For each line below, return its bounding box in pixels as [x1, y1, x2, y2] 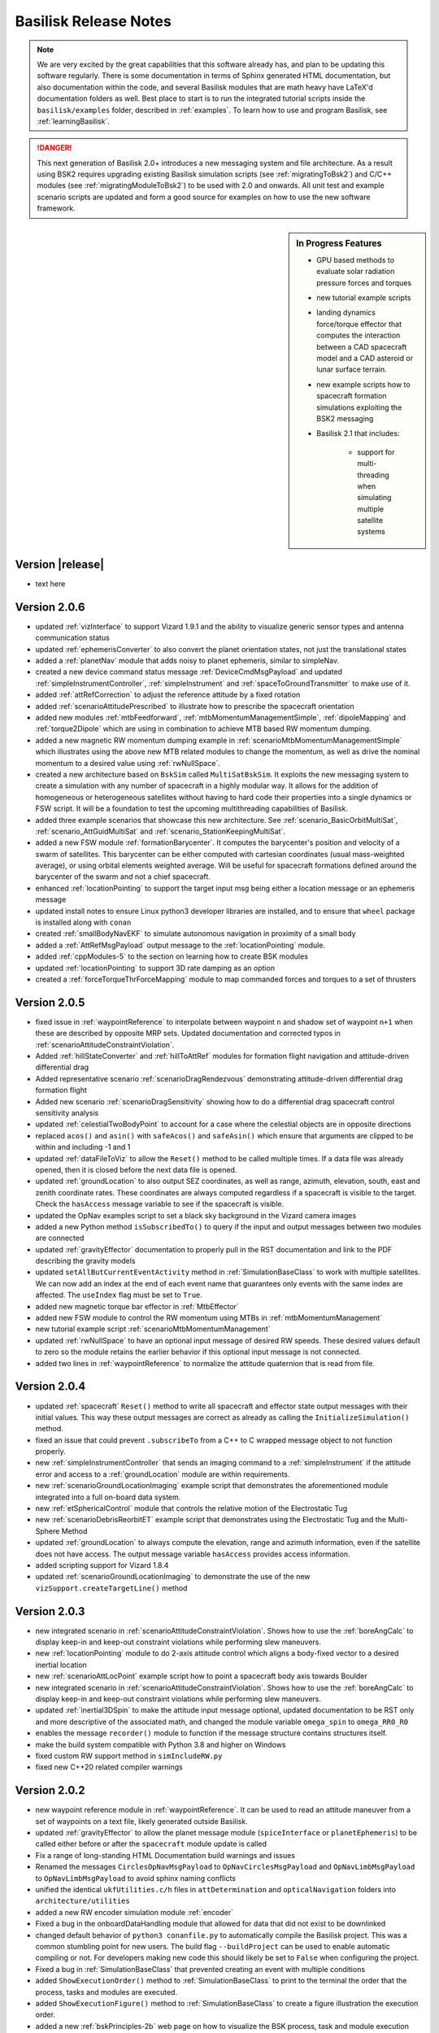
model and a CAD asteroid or [316, 354, 414, 364]
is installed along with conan [35, 917, 132, 927]
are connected [35, 1233, 85, 1243]
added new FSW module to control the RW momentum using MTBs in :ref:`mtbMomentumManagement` [35, 1313, 383, 1323]
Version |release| [15, 557, 105, 571]
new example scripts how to [316, 379, 411, 390]
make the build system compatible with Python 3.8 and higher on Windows [35, 1739, 286, 1749]
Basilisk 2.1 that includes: [316, 429, 400, 438]
